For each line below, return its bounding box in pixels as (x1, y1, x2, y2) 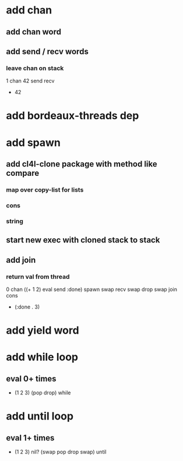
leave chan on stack (6, 64, 64, 72)
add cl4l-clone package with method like (6, 159, 157, 169)
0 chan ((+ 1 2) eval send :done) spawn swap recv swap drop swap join (6, 286, 178, 293)
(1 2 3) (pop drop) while (14, 389, 71, 396)
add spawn (6, 136, 61, 149)
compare (6, 168, 40, 178)
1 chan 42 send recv (6, 77, 55, 85)
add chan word (6, 27, 62, 37)
